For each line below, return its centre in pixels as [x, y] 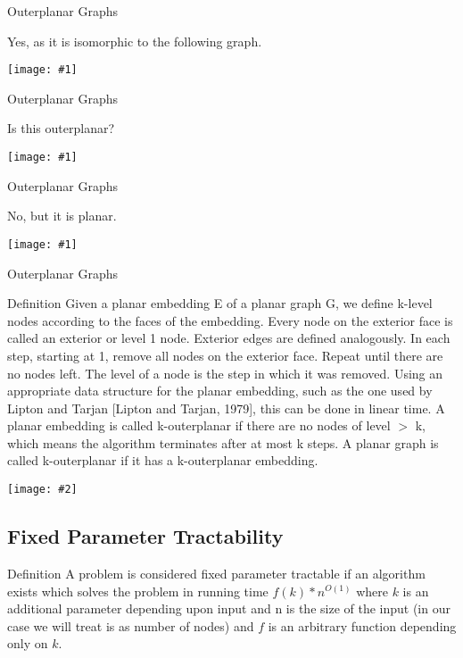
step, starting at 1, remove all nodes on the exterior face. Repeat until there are [225, 355]
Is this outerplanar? [61, 128]
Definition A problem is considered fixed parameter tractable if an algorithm [216, 573]
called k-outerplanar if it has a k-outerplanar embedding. [163, 460]
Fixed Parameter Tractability [145, 536]
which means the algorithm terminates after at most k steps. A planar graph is [223, 442]
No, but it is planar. [62, 216]
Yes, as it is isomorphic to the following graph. [135, 41]
